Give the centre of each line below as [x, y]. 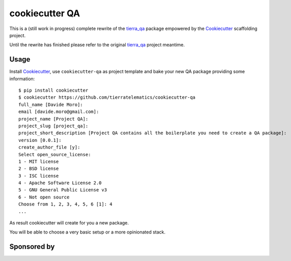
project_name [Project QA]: [53, 119]
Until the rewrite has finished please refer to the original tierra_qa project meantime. [97, 45]
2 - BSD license [39, 169]
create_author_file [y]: [49, 147]
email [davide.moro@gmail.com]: [59, 112]
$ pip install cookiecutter [53, 91]
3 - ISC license [39, 176]
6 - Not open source [44, 197]
